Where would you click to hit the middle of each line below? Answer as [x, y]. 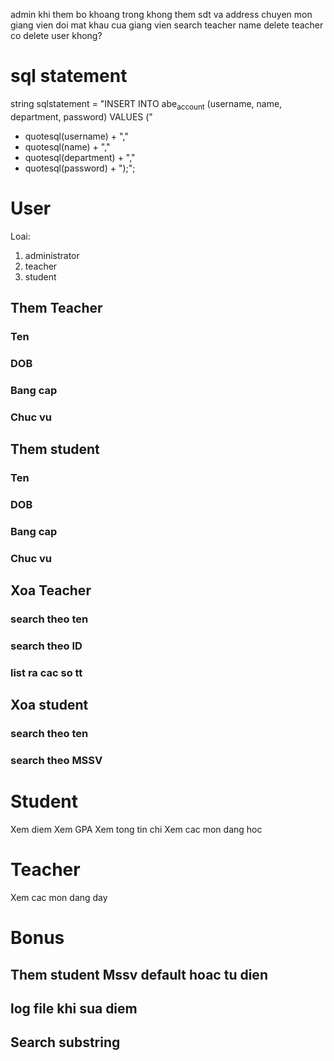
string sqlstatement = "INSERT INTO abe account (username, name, [146, 104]
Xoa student [49, 705]
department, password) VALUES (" [81, 116]
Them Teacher [56, 308]
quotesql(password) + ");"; [80, 168]
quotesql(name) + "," [67, 146]
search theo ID [46, 646]
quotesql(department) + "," [80, 157]
